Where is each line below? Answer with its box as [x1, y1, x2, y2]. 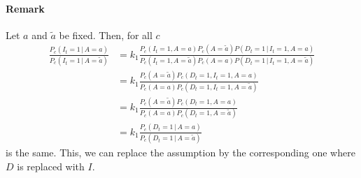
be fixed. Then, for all [59, 27, 153, 42]
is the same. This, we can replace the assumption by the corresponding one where [6, 145, 355, 160]
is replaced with [17, 158, 85, 173]
